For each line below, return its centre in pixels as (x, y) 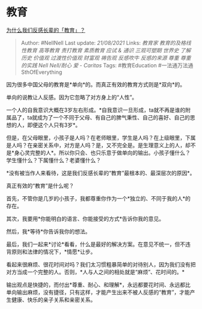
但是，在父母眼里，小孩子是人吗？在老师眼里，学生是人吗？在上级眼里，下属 (101, 137)
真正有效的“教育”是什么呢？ (40, 185)
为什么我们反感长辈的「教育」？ (46, 30)
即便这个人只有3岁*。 (54, 125)
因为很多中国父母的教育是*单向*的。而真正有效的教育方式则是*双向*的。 (96, 84)
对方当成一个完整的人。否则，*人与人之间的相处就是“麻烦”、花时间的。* (96, 272)
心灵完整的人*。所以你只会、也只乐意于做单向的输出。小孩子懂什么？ (105, 152)
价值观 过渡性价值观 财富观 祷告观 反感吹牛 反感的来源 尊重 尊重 (112, 58)
